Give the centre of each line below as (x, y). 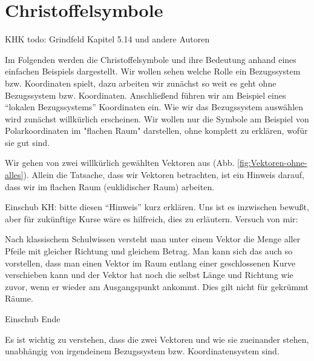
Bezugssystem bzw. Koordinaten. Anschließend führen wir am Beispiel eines (146, 95)
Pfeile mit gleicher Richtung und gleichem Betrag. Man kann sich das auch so (149, 251)
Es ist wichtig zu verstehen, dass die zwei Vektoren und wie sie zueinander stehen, (157, 339)
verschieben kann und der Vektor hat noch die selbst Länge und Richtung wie (149, 275)
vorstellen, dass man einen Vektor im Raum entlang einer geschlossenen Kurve (150, 263)
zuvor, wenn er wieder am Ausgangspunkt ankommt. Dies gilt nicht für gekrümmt (157, 286)
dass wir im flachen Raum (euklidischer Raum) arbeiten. (110, 186)
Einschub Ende (33, 319)
